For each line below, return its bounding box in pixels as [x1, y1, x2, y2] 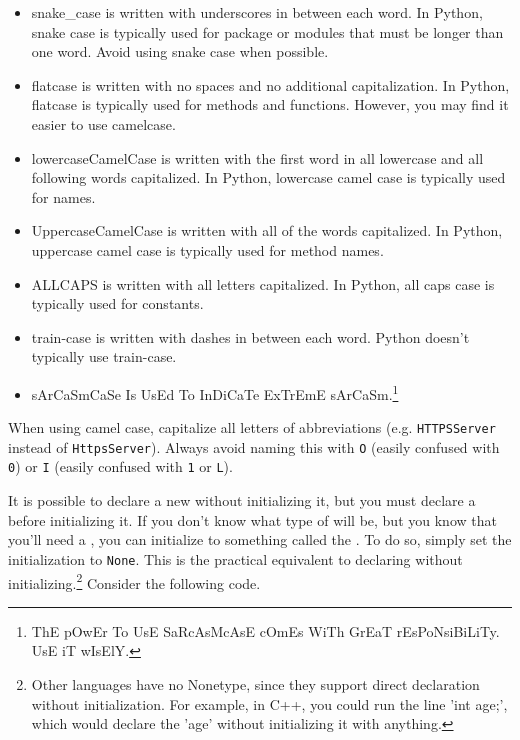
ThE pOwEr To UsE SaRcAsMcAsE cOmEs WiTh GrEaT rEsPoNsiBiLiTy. [31, 620, 500, 641]
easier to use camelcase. [31, 113, 176, 134]
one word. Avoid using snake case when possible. [31, 41, 329, 62]
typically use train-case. [31, 346, 177, 367]
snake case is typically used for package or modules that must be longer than [31, 21, 504, 42]
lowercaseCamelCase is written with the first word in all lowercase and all [31, 147, 484, 168]
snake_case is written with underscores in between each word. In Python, [31, 2, 483, 22]
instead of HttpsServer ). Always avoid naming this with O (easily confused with [8, 436, 500, 457]
